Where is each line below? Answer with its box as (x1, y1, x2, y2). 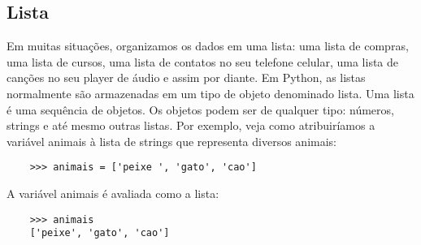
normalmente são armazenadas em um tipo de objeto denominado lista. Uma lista (7, 84, 414, 101)
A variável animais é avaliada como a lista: (7, 185, 219, 202)
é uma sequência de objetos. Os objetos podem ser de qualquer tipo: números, (7, 101, 394, 118)
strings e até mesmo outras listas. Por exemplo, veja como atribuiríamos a (7, 117, 375, 134)
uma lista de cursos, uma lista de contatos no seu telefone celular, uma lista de (7, 53, 399, 70)
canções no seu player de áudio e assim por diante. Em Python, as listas (7, 69, 366, 86)
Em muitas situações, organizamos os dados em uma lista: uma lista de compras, (7, 37, 409, 54)
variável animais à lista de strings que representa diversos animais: (7, 132, 336, 149)
